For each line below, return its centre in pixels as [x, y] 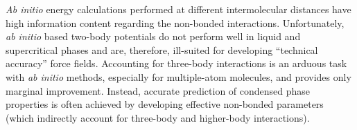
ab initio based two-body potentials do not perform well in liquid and [153, 36]
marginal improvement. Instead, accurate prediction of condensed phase [158, 90]
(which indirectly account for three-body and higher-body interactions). [158, 117]
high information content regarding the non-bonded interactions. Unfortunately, [175, 22]
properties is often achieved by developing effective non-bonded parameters [165, 104]
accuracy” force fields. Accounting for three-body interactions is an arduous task [176, 63]
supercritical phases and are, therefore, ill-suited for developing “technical [162, 49]
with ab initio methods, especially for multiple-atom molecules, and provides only [178, 76]
